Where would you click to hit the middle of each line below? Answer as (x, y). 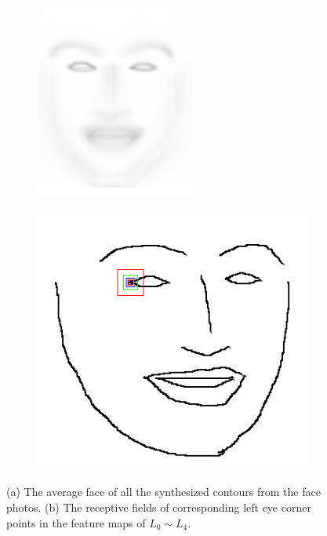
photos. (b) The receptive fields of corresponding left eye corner (159, 507)
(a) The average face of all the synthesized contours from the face (163, 492)
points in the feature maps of (76, 522)
